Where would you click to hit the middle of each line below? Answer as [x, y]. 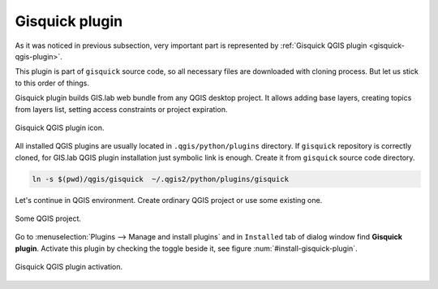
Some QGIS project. [48, 218]
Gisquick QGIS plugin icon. [60, 127]
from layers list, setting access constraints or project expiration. [121, 109]
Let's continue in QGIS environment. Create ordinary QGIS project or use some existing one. [169, 200]
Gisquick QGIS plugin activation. [69, 267]
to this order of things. [52, 83]
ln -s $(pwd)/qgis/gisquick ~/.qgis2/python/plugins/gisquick [161, 179]
